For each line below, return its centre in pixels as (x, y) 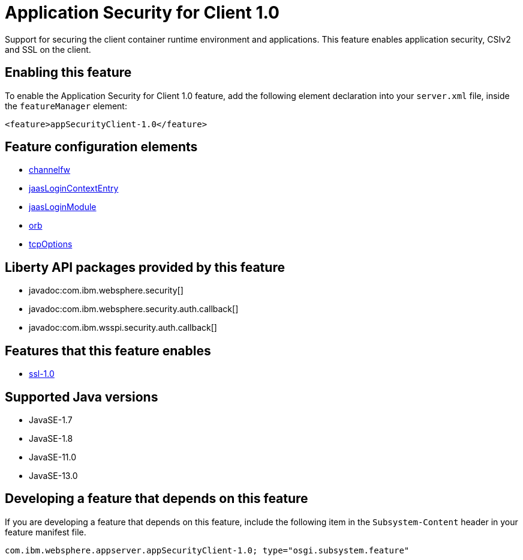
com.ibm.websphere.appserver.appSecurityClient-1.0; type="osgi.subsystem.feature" (207, 550)
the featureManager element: (66, 106)
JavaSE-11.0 (53, 457)
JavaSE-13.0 (53, 475)
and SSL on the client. (48, 49)
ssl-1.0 (42, 374)
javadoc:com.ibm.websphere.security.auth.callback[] (134, 309)
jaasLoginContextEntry (74, 188)
